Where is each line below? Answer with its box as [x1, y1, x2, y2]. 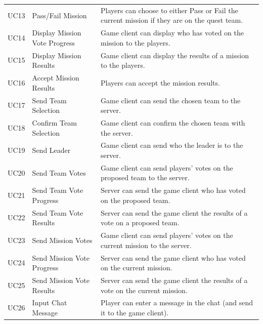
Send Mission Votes [32, 234, 93, 245]
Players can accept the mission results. [101, 77, 220, 88]
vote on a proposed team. [101, 217, 180, 228]
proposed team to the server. [101, 172, 190, 183]
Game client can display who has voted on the [101, 27, 244, 38]
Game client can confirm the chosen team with [101, 117, 245, 128]
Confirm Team [32, 117, 77, 128]
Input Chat [32, 297, 67, 308]
